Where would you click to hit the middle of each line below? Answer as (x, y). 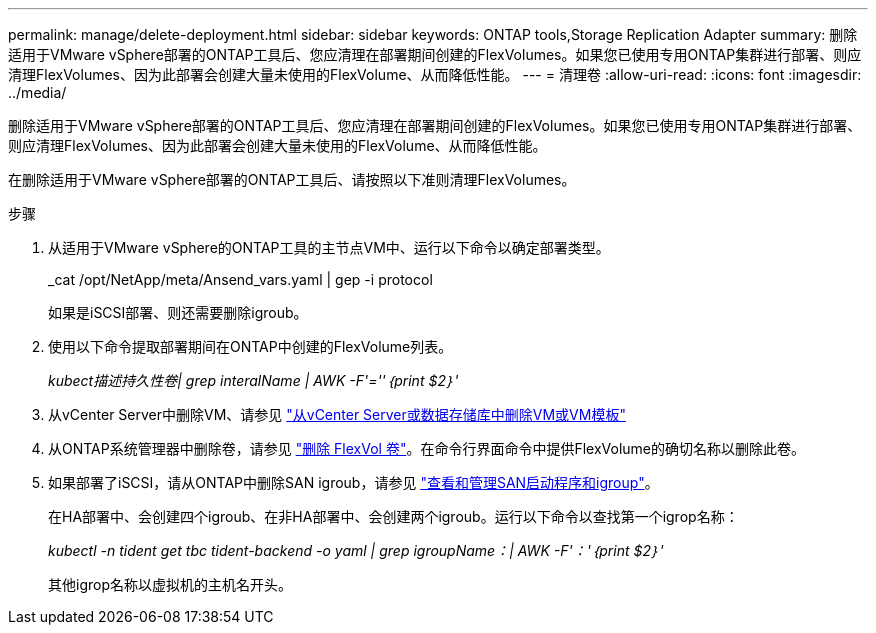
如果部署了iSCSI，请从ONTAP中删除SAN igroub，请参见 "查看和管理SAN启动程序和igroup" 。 (353, 482)
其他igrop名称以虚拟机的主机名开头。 (170, 584)
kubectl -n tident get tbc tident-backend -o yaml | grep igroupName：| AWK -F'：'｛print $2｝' (356, 550)
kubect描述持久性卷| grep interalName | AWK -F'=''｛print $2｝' (253, 380)
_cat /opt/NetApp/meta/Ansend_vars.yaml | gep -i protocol (240, 279)
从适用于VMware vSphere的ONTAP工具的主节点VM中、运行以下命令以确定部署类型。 (329, 247)
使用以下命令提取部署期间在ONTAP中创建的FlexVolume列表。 (250, 346)
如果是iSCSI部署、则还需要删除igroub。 (178, 312)
